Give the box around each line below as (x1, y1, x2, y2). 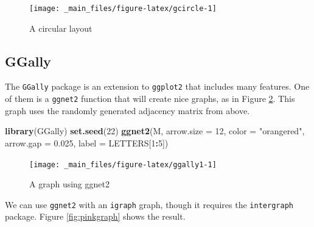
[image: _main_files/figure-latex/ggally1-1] (29, 160, 217, 169)
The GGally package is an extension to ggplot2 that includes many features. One (5, 80, 310, 93)
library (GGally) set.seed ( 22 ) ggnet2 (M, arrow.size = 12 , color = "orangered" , (5, 124, 305, 137)
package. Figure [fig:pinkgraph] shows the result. (5, 210, 186, 223)
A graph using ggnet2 (29, 178, 110, 190)
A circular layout (29, 21, 92, 34)
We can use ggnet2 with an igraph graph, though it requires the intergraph (5, 198, 293, 211)
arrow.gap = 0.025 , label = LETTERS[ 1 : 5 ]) (5, 136, 169, 149)
